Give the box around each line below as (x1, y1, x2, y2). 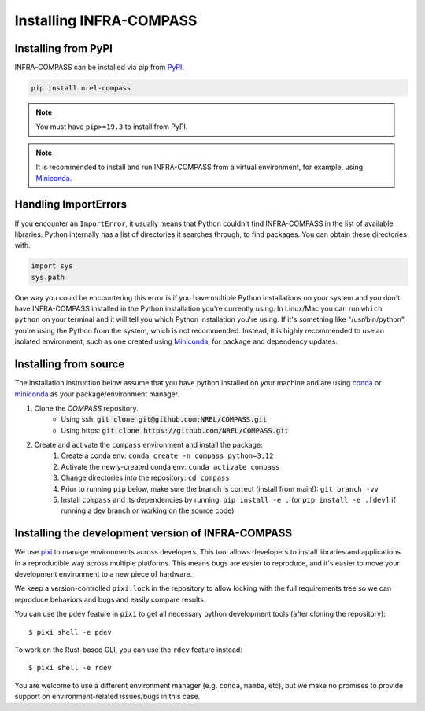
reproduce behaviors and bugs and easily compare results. (14, 595, 206, 604)
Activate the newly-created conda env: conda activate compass (61, 462, 280, 471)
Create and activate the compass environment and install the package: (34, 440, 263, 450)
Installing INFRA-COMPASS (14, 12, 198, 29)
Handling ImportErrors (14, 197, 128, 212)
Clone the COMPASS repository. (34, 403, 139, 413)
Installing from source (14, 358, 125, 371)
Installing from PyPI (14, 42, 113, 55)
